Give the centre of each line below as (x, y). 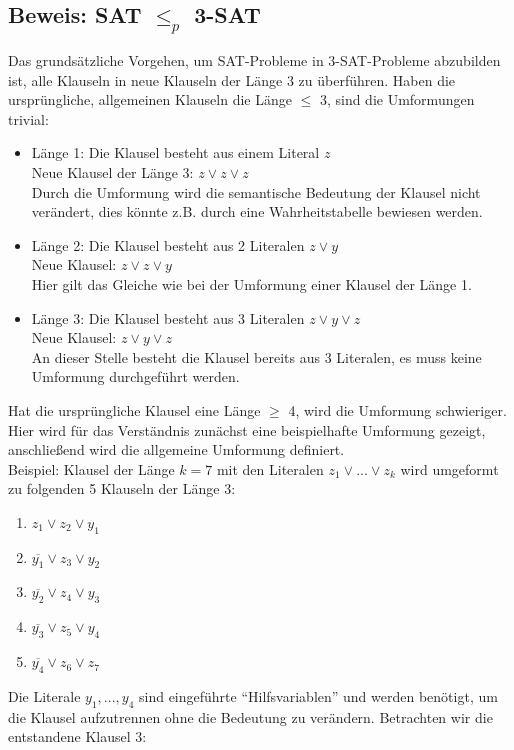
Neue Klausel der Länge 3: (112, 171)
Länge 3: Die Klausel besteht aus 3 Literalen (168, 317)
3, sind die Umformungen (397, 99)
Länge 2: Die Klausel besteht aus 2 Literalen (168, 244)
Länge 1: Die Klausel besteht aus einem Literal (175, 152)
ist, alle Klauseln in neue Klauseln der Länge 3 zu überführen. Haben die (232, 79)
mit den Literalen (270, 468)
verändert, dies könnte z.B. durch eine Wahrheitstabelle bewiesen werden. (257, 211)
